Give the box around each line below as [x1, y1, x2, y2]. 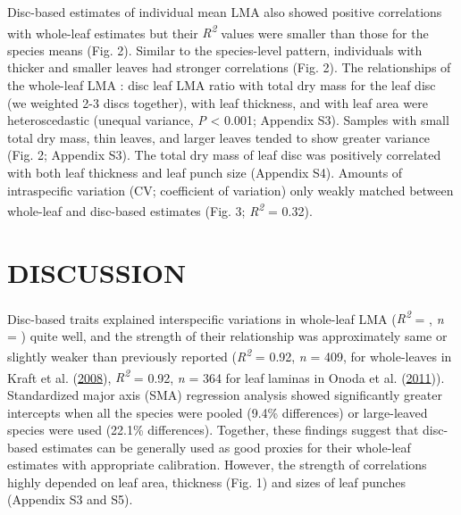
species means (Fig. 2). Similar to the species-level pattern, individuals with [7, 40, 423, 59]
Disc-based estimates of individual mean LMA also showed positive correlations [7, 3, 442, 21]
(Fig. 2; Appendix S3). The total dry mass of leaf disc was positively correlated [7, 145, 441, 164]
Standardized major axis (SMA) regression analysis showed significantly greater [7, 385, 442, 403]
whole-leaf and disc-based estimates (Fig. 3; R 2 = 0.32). [7, 199, 313, 220]
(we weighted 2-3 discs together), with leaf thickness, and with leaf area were [7, 93, 428, 112]
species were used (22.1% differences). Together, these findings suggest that [7, 420, 419, 439]
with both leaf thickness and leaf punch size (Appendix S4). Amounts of [7, 163, 403, 181]
